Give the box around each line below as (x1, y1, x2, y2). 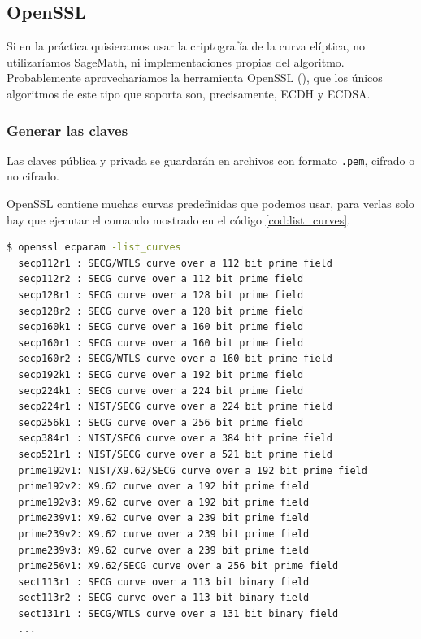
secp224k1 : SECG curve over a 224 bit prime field (18, 385, 304, 397)
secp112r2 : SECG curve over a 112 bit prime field (18, 273, 304, 285)
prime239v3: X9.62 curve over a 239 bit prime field (18, 544, 310, 556)
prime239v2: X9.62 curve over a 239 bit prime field (18, 528, 310, 540)
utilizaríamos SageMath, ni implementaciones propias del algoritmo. (7, 53, 345, 70)
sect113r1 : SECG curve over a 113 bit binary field (18, 576, 310, 588)
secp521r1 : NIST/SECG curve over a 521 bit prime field (18, 448, 332, 460)
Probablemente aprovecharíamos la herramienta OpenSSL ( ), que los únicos (7, 69, 383, 86)
